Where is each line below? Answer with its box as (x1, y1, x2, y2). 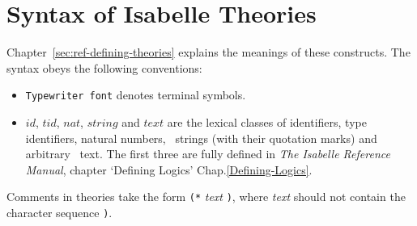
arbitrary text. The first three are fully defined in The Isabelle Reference (25, 145, 390, 162)
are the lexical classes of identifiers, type (167, 113, 367, 130)
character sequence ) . (6, 204, 113, 220)
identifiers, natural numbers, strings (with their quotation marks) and (25, 129, 377, 146)
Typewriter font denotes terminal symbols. (25, 86, 246, 103)
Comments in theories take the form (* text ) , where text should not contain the (6, 188, 406, 205)
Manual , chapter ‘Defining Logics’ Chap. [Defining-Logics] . (25, 161, 313, 178)
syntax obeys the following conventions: (6, 59, 202, 76)
